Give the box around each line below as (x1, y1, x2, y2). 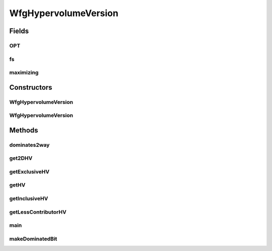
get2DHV (9, 155, 33, 162)
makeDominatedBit (9, 235, 57, 242)
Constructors (9, 83, 52, 92)
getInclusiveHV (9, 195, 48, 202)
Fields (9, 27, 29, 35)
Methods (9, 126, 38, 135)
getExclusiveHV (9, 168, 50, 175)
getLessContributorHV (9, 208, 66, 215)
